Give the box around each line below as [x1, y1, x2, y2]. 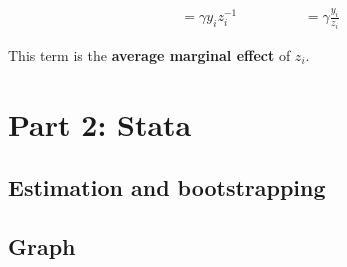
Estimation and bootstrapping [8, 172, 326, 203]
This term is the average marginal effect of [8, 44, 291, 65]
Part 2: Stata [8, 103, 192, 144]
